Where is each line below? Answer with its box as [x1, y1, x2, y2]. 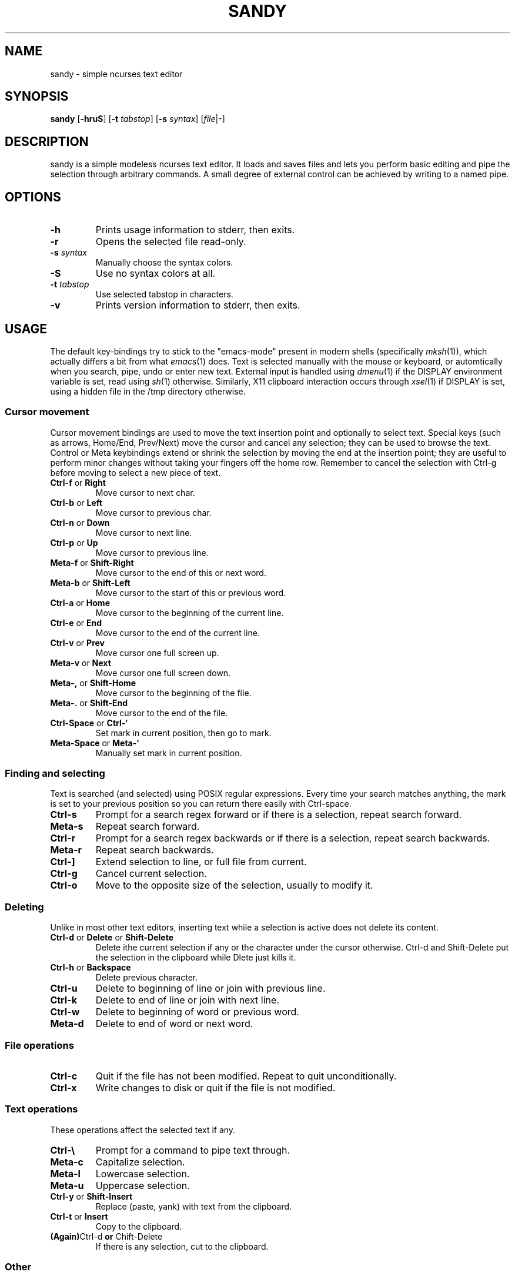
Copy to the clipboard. [95, 1221, 182, 1231]
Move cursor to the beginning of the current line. [95, 607, 284, 618]
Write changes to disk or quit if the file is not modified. [95, 1081, 336, 1094]
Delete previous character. [95, 972, 198, 983]
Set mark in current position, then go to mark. [95, 727, 272, 738]
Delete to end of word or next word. [95, 1018, 253, 1030]
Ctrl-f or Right [50, 477, 106, 488]
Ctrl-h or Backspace [50, 962, 131, 973]
